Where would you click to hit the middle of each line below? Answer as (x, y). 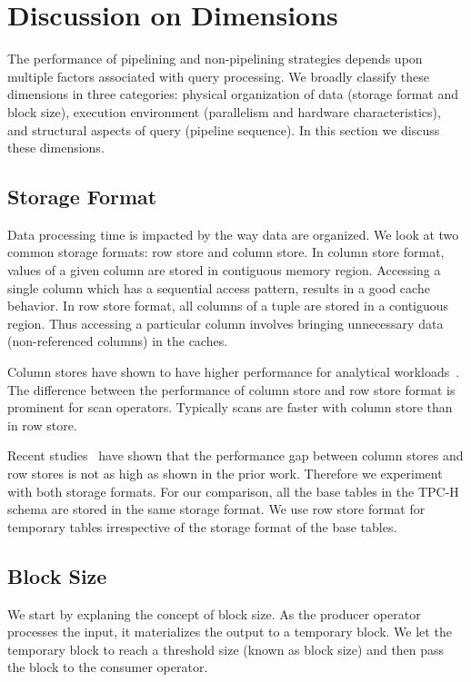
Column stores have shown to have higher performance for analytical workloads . (234, 372)
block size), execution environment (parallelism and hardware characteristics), (224, 111)
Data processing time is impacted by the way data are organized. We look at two (233, 234)
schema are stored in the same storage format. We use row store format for (216, 509)
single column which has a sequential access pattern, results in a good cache (219, 287)
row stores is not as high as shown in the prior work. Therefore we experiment (225, 474)
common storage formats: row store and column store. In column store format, (226, 252)
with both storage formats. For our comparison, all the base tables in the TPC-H (233, 491)
